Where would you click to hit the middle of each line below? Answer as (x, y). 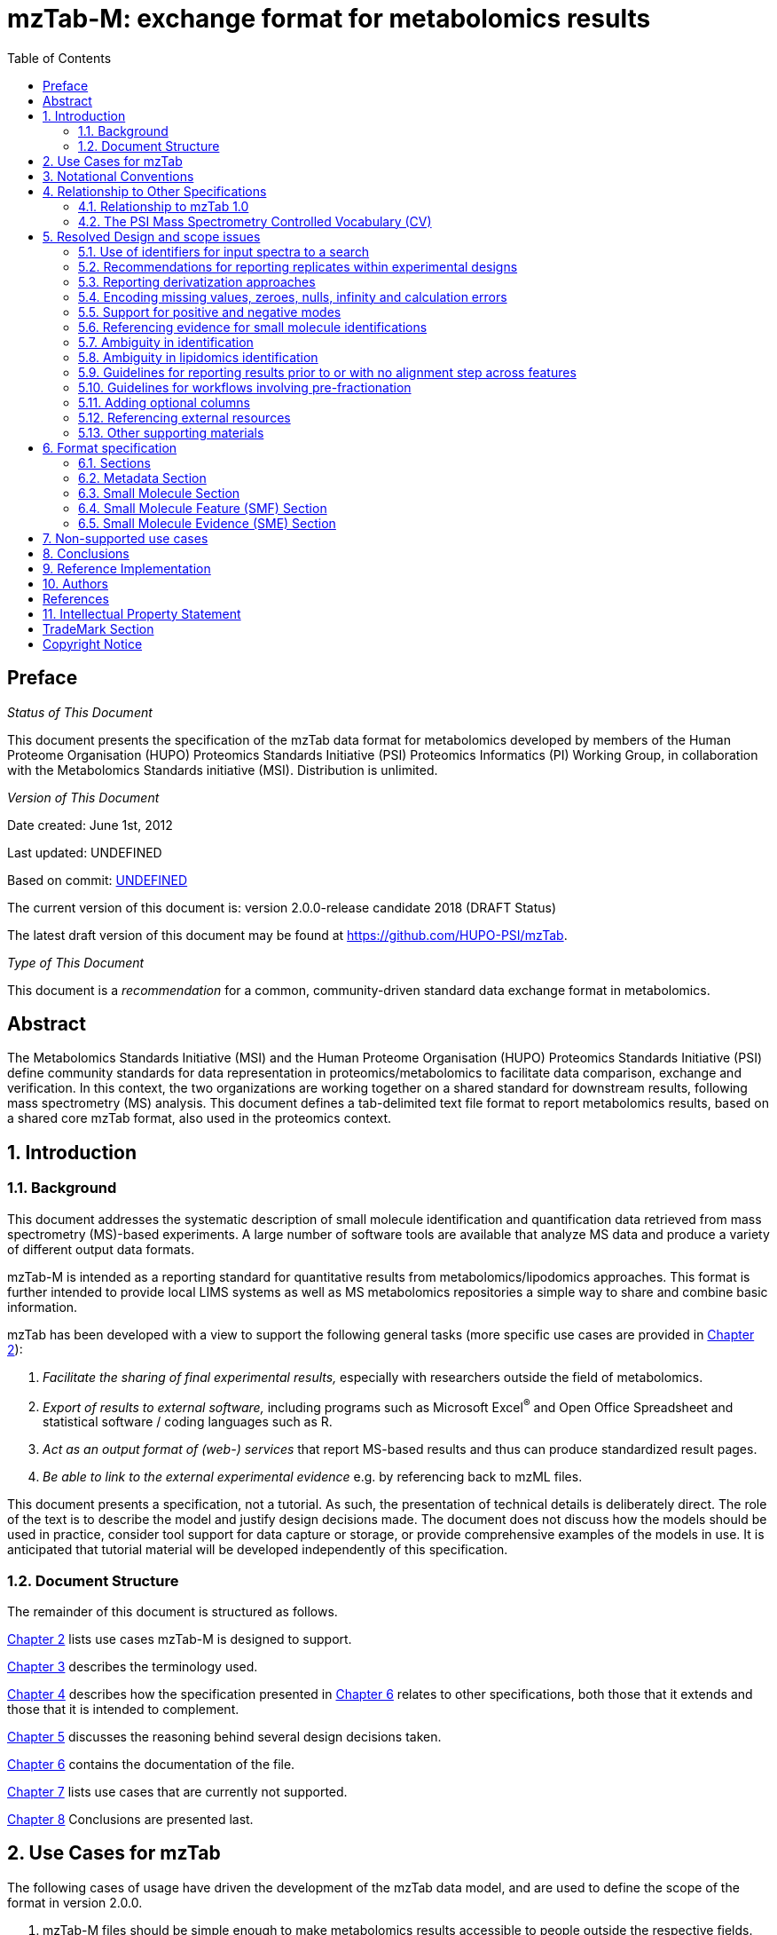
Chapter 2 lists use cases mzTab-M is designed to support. (180, 1639)
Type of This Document (76, 962)
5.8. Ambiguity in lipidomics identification (198, 357)
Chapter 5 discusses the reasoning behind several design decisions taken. (224, 1737)
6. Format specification (110, 447)
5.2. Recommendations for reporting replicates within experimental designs (298, 266)
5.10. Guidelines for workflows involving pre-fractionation (245, 387)
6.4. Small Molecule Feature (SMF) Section (203, 508)
